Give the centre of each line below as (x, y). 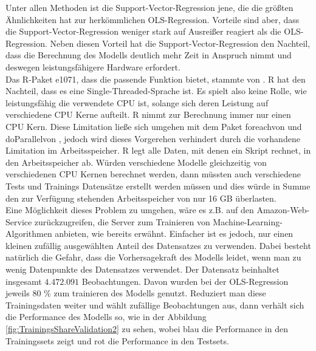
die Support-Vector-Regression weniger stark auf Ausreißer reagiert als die (143, 31)
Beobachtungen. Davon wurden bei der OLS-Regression (185, 281)
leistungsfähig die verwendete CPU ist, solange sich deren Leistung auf (137, 102)
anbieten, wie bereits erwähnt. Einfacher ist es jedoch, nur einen (174, 233)
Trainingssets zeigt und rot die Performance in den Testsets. (117, 340)
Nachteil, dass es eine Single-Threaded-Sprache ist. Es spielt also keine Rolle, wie (156, 91)
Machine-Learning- (248, 221)
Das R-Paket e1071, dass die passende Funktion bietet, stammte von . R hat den (156, 79)
